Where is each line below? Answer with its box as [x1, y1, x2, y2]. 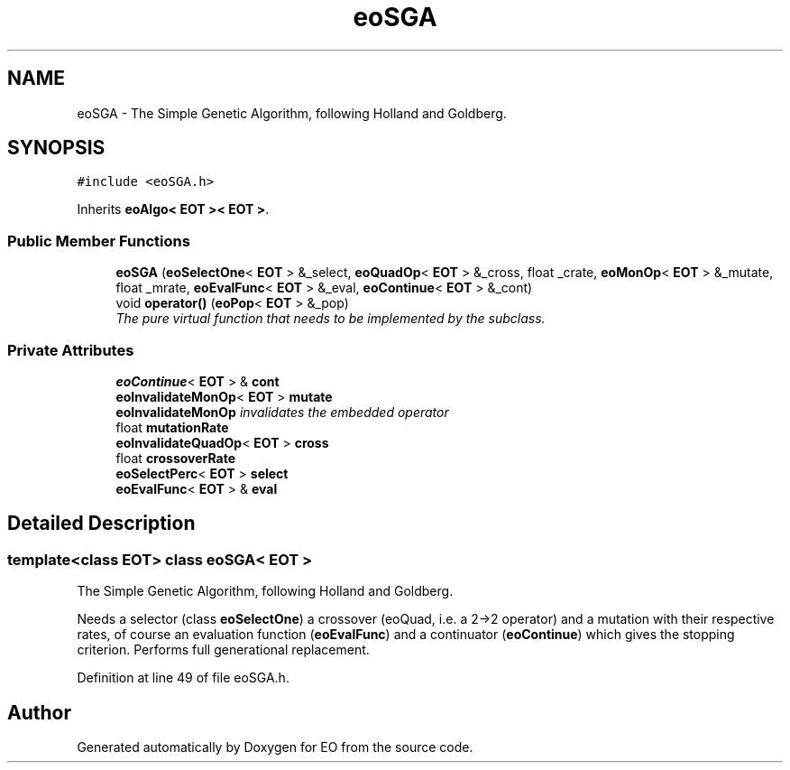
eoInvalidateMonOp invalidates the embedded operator [115, 404, 449, 420]
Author [7, 700, 71, 724]
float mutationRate [115, 419, 229, 435]
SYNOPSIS [7, 136, 106, 160]
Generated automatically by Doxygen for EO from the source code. [77, 739, 473, 755]
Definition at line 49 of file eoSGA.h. [77, 670, 289, 686]
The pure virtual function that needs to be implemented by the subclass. [115, 311, 546, 327]
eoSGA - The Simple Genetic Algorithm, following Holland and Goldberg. [77, 105, 507, 121]
